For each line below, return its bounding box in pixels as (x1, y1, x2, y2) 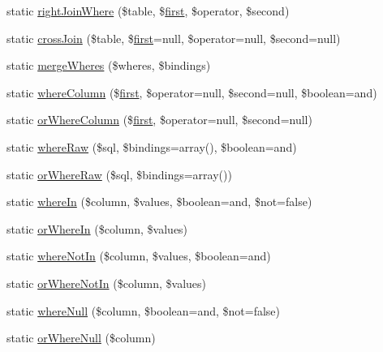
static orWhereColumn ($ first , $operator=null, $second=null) (6, 111, 312, 128)
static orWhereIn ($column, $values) (6, 220, 188, 237)
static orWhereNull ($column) (6, 329, 156, 346)
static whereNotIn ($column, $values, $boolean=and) (6, 247, 271, 264)
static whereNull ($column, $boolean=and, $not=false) (6, 302, 281, 319)
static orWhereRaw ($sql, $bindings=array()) (6, 165, 232, 182)
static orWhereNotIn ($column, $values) (6, 274, 207, 291)
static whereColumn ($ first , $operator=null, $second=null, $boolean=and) (6, 84, 377, 101)
